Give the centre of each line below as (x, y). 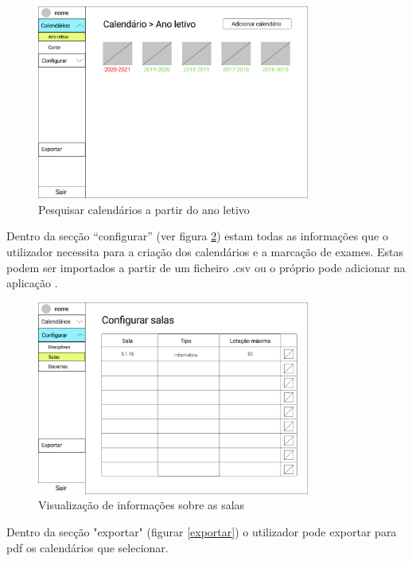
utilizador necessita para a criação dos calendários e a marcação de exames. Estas (205, 251)
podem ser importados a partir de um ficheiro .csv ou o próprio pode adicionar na (206, 267)
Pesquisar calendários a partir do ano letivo (144, 209)
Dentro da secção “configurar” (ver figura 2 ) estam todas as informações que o (197, 236)
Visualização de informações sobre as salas (142, 505)
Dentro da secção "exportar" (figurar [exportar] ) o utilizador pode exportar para (202, 532)
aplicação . (32, 283)
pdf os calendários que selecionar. (87, 547)
